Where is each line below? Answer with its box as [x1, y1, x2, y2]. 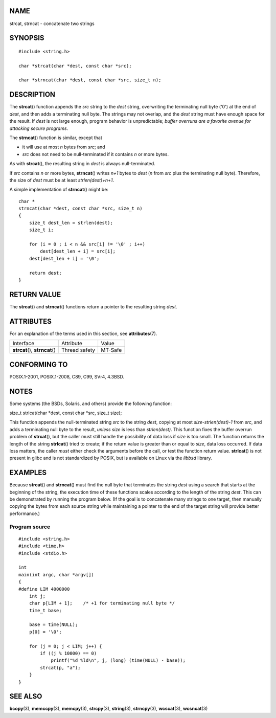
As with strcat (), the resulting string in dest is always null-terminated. [9, 161, 155, 167]
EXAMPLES [9, 468, 47, 477]
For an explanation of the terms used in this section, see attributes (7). [9, 330, 157, 336]
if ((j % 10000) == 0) [40, 650, 97, 657]
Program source [9, 523, 51, 530]
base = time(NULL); [29, 622, 78, 627]
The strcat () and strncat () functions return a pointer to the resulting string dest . [9, 303, 177, 309]
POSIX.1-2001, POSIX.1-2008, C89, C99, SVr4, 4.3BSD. [9, 373, 125, 379]
